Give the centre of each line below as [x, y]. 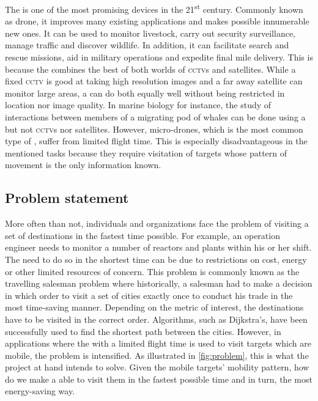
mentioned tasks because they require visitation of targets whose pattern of [146, 153]
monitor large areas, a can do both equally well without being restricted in [145, 93]
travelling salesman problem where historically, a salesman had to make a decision [159, 283]
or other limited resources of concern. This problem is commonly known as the [152, 271]
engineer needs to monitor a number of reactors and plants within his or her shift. [158, 247]
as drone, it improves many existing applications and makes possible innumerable [157, 21]
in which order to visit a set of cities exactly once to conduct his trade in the [149, 295]
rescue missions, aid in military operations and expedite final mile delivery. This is [159, 57]
